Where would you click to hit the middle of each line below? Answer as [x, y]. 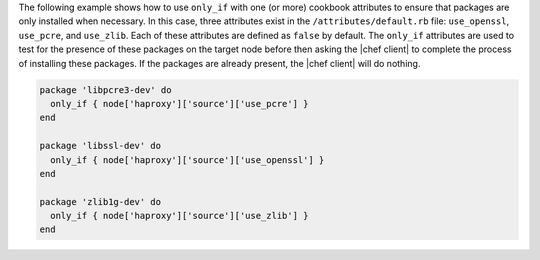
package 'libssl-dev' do [100, 146]
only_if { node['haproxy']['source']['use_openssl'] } [187, 159]
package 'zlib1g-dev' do [100, 201]
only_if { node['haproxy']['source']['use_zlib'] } [179, 216]
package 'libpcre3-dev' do [105, 89]
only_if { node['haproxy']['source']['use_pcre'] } [179, 103]
